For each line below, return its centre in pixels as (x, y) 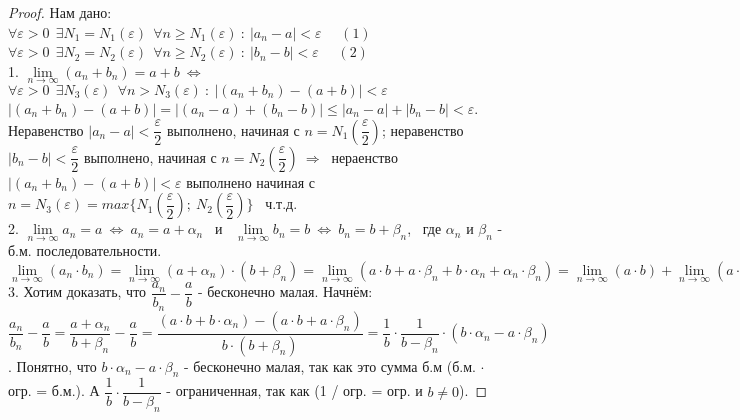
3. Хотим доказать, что (77, 291)
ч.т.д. (281, 203)
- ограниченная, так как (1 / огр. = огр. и (294, 390)
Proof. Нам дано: (60, 12)
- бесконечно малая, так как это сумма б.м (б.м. (329, 365)
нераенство (364, 156)
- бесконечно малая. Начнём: (285, 291)
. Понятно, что (52, 365)
